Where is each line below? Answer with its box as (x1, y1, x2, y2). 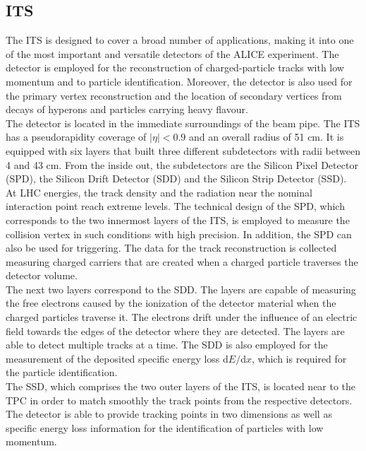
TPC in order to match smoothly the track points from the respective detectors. (6, 392, 353, 407)
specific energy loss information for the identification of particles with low (6, 420, 324, 435)
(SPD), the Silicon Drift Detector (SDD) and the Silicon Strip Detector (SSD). (6, 171, 347, 186)
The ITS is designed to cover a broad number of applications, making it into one (6, 33, 354, 47)
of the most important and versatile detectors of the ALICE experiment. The (6, 46, 339, 61)
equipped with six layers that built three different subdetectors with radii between (6, 143, 360, 158)
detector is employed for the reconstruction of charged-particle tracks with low (6, 60, 344, 75)
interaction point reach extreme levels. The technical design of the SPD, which (6, 199, 345, 213)
